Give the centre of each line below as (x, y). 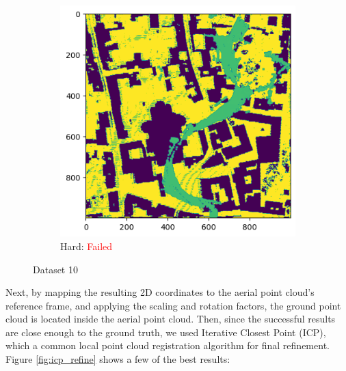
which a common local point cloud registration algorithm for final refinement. (168, 345)
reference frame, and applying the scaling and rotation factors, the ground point (173, 305)
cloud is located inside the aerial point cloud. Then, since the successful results (171, 319)
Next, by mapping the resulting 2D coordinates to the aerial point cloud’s (160, 292)
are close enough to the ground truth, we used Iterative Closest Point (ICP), (166, 332)
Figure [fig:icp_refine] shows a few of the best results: (118, 359)
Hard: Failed (86, 246)
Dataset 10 (55, 269)
